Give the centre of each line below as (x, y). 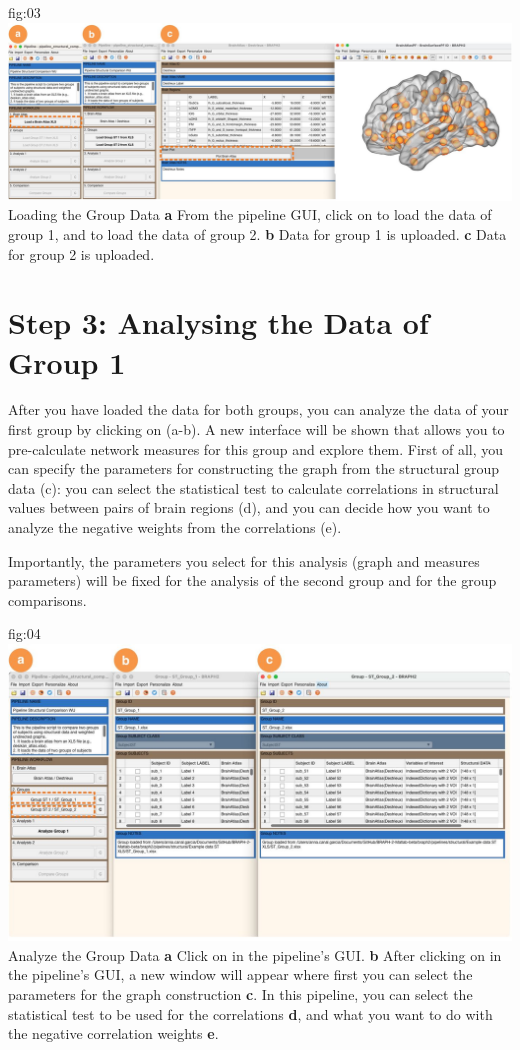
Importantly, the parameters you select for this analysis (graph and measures (244, 560)
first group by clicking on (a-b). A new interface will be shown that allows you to (256, 429)
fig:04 (24, 633)
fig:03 (24, 12)
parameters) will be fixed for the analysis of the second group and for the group (252, 580)
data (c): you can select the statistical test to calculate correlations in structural (253, 487)
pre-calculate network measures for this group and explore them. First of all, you (256, 448)
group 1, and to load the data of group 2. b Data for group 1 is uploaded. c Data (257, 233)
